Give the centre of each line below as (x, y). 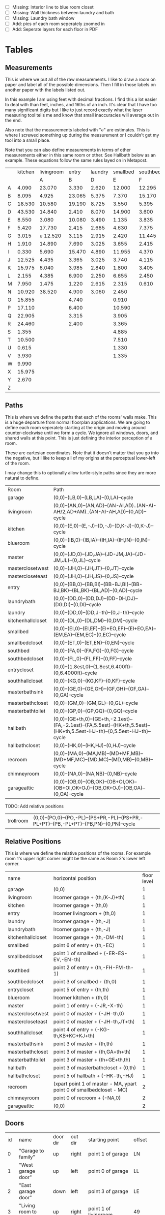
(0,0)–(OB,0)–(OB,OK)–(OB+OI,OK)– (95, 782)
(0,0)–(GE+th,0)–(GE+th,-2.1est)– (93, 719)
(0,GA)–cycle (68, 695)
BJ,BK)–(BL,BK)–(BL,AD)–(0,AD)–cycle (98, 591)
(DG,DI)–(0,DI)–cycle (77, 605)
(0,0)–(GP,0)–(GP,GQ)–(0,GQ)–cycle (95, 711)
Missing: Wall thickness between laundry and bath (63, 13)
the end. (14, 121)
